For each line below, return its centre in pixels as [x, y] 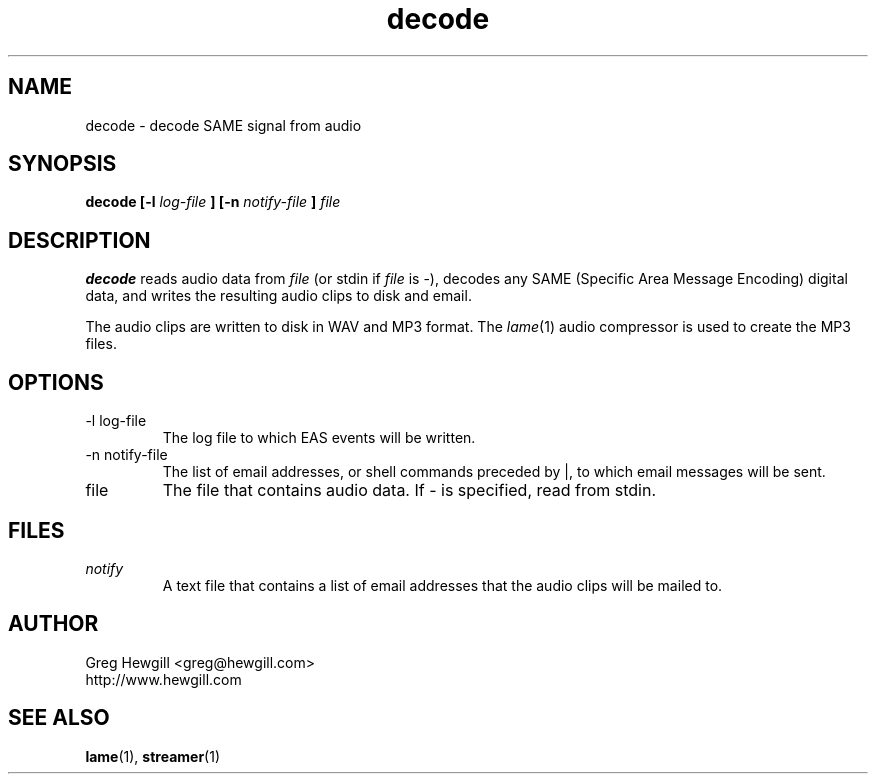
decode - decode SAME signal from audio [223, 125]
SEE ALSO [59, 718]
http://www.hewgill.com [163, 679]
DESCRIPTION [79, 240]
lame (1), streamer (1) [152, 756]
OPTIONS [56, 382]
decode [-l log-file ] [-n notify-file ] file [213, 202]
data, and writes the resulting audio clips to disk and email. [278, 296]
